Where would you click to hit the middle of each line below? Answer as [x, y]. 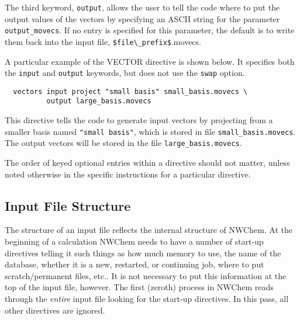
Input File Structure [68, 205]
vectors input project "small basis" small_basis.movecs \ [130, 91]
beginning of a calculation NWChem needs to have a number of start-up [134, 241]
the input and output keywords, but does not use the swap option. [125, 73]
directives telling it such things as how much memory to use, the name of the [143, 253]
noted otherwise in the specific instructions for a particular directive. [128, 174]
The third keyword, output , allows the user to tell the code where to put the [142, 7]
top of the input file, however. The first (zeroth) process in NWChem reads [139, 287]
